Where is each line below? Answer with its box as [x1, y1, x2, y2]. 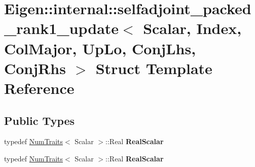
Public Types [4, 112, 75, 128]
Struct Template [95, 57, 212, 78]
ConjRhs [4, 57, 66, 78]
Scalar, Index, [143, 18, 242, 39]
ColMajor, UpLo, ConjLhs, [4, 38, 196, 58]
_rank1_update [4, 18, 119, 39]
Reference [4, 77, 75, 98]
